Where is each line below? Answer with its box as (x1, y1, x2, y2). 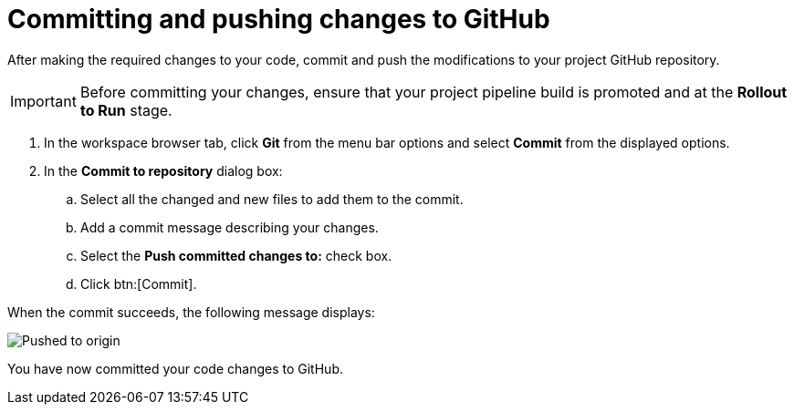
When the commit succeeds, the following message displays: (7, 304, 375, 320)
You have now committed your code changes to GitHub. (7, 360, 343, 376)
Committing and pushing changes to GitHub (7, 4, 550, 35)
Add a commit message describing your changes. (80, 219, 379, 235)
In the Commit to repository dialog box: (44, 162, 283, 179)
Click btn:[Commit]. (80, 275, 197, 292)
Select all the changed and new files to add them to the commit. (80, 191, 464, 207)
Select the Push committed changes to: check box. (80, 247, 392, 263)
